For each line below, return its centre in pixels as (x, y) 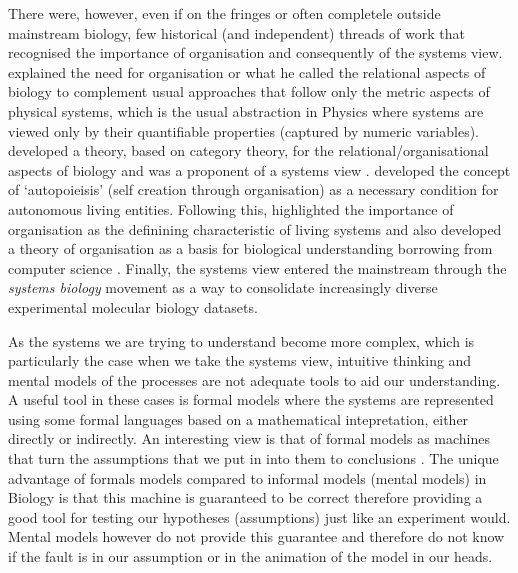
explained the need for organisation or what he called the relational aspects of (247, 71)
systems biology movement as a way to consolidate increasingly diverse (223, 287)
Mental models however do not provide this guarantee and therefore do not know (256, 536)
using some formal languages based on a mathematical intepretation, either (238, 418)
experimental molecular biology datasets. (133, 306)
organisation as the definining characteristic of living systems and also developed (255, 228)
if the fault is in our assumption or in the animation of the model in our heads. (250, 556)
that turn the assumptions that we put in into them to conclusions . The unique (253, 458)
